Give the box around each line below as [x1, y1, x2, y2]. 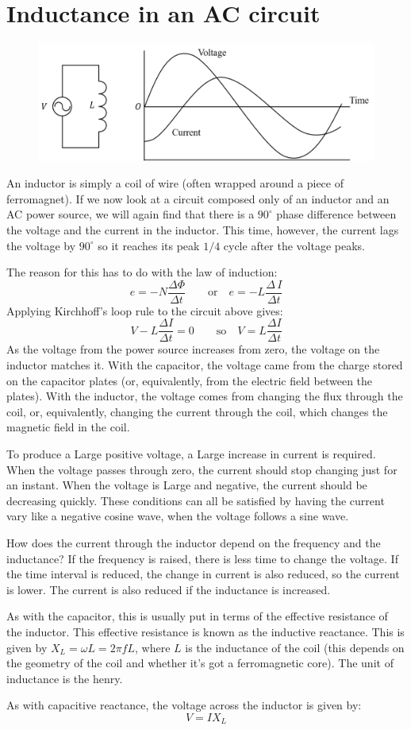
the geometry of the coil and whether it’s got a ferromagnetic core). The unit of [6, 655, 394, 671]
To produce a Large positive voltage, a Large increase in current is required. [6, 445, 376, 462]
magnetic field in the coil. [6, 419, 130, 435]
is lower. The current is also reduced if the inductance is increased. [6, 581, 331, 597]
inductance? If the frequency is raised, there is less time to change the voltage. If [6, 550, 398, 566]
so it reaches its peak [98, 237, 200, 253]
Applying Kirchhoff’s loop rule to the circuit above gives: [6, 302, 283, 319]
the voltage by [6, 237, 76, 253]
